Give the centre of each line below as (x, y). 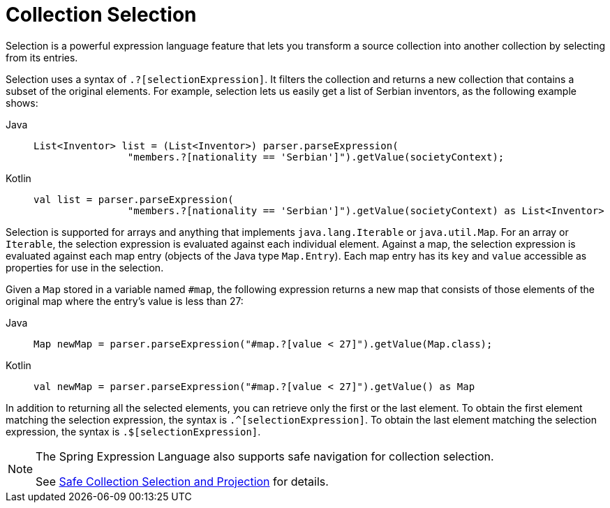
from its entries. (42, 57)
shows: (22, 103)
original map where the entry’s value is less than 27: (125, 301)
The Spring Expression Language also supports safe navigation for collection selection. (265, 456)
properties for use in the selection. (85, 267)
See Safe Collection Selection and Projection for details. (182, 481)
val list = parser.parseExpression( (134, 199)
